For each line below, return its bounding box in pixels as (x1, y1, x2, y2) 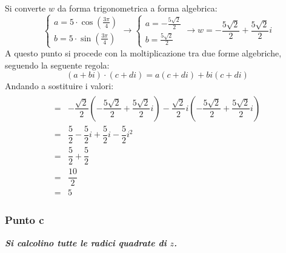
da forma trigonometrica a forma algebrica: (57, 2, 218, 14)
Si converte (5, 2, 46, 14)
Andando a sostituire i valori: (5, 79, 114, 92)
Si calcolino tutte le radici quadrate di (5, 236, 167, 249)
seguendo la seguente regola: (5, 58, 110, 71)
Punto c (5, 212, 44, 228)
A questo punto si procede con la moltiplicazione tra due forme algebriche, (5, 47, 282, 59)
